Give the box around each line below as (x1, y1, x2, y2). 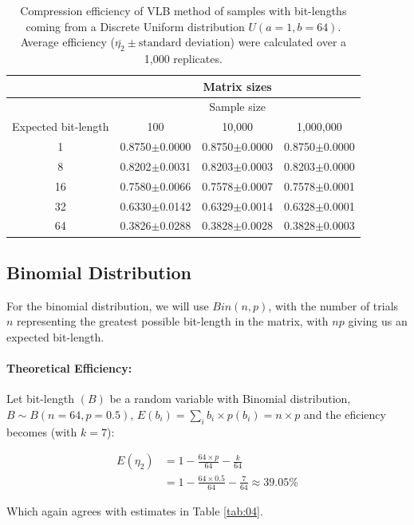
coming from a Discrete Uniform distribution (26, 18, 245, 34)
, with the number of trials (268, 297, 399, 314)
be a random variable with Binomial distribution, (109, 390, 351, 407)
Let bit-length (6, 390, 74, 407)
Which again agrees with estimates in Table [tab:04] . (6, 502, 263, 519)
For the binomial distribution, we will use (6, 297, 209, 314)
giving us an (348, 313, 408, 330)
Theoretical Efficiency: (6, 360, 132, 377)
